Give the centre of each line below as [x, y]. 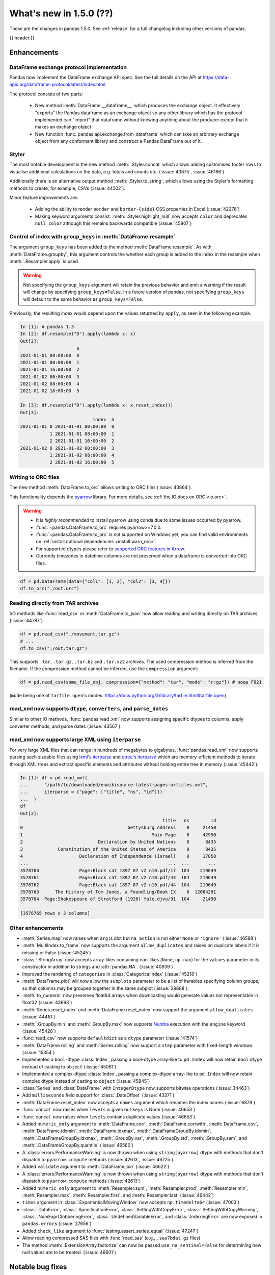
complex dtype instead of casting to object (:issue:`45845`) [86, 1081]
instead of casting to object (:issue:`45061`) [69, 1066]
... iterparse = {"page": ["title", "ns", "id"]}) [91, 792]
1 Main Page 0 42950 [118, 835]
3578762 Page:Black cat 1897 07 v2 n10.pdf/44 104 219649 [118, 885]
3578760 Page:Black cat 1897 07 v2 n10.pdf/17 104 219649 [118, 870]
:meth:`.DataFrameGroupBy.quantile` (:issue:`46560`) [78, 1145]
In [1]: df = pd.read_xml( [54, 777]
